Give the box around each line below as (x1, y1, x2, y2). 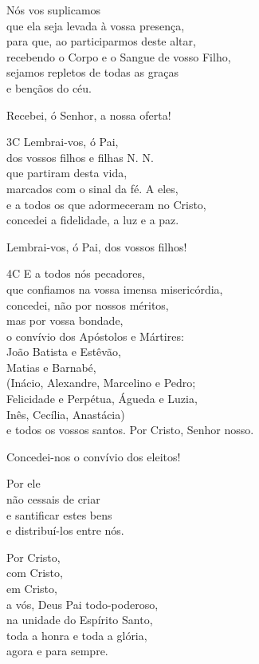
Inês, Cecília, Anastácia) (6, 405, 125, 422)
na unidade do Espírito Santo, (6, 611, 153, 628)
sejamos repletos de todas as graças (6, 64, 179, 81)
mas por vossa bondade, (6, 312, 124, 329)
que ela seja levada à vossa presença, (6, 17, 185, 34)
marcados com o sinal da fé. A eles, (6, 180, 179, 196)
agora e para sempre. (6, 642, 108, 659)
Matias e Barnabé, (6, 358, 96, 375)
